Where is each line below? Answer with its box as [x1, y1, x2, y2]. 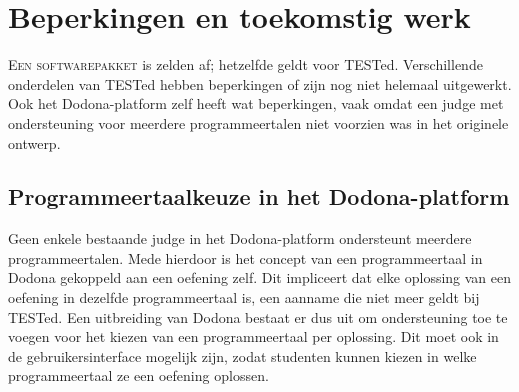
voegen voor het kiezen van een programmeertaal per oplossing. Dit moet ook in [8, 326, 499, 347]
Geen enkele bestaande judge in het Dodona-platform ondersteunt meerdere [8, 228, 472, 249]
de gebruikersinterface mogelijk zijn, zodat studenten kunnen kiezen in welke [8, 345, 477, 366]
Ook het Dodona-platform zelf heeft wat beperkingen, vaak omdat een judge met [8, 93, 504, 114]
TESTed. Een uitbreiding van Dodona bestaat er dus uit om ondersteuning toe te [8, 306, 508, 327]
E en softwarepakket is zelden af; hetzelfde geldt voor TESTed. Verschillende [8, 54, 483, 75]
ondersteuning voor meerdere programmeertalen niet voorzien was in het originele [8, 112, 509, 133]
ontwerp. [8, 132, 61, 153]
